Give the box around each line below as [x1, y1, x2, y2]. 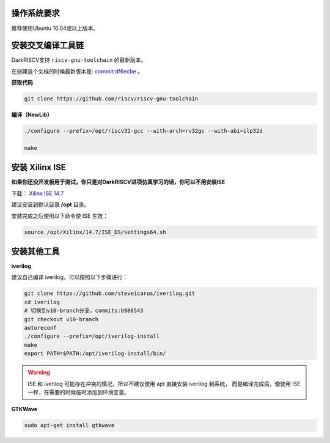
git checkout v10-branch [24, 316, 99, 322]
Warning [28, 369, 50, 376]
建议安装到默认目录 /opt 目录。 [11, 201, 90, 208]
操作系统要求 [11, 8, 60, 18]
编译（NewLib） [11, 111, 53, 119]
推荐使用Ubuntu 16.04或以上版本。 [11, 24, 99, 32]
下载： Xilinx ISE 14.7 [11, 190, 64, 197]
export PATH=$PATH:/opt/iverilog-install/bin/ [24, 350, 166, 357]
